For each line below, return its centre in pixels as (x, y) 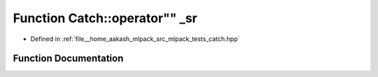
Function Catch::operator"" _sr (105, 18)
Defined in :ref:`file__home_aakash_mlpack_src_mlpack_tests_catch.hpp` (135, 39)
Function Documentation (68, 59)
